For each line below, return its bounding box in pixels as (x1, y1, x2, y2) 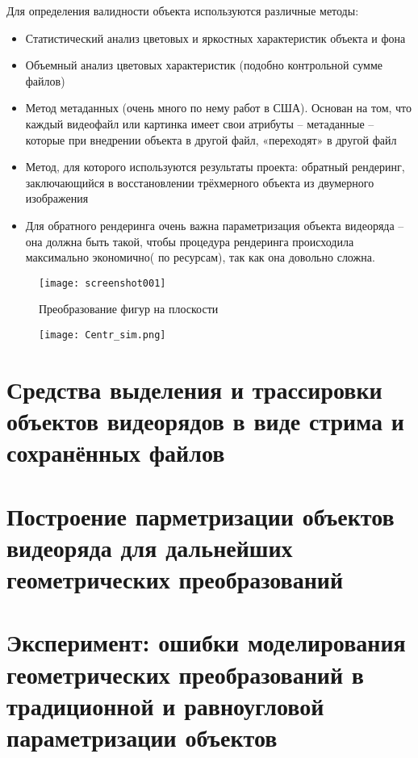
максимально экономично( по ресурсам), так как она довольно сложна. (25, 249, 375, 266)
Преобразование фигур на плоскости (39, 300, 219, 317)
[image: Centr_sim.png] (39, 329, 166, 341)
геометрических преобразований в (6, 657, 364, 690)
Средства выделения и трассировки (6, 372, 382, 405)
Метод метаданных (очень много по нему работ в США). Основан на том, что (25, 99, 412, 116)
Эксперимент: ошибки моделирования (6, 626, 406, 659)
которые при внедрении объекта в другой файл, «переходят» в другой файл (25, 131, 397, 148)
